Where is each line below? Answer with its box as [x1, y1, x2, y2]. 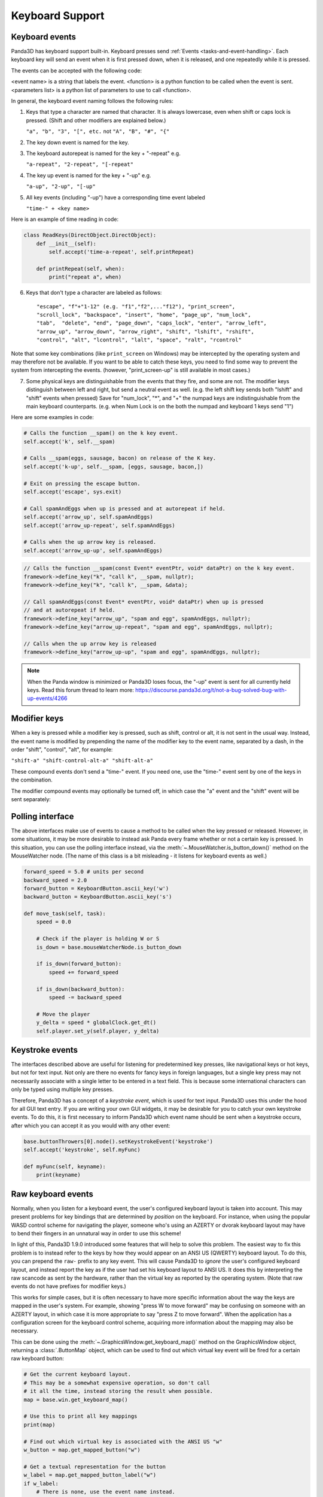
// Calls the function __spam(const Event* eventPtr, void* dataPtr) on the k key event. [23, 565, 295, 572]
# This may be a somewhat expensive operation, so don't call [23, 1379, 210, 1386]
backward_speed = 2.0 [23, 877, 87, 883]
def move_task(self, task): [23, 910, 106, 917]
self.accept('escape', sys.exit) [23, 489, 122, 495]
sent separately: [11, 796, 51, 803]
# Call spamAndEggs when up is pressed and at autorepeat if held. [23, 505, 226, 512]
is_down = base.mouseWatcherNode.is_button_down [36, 944, 182, 950]
